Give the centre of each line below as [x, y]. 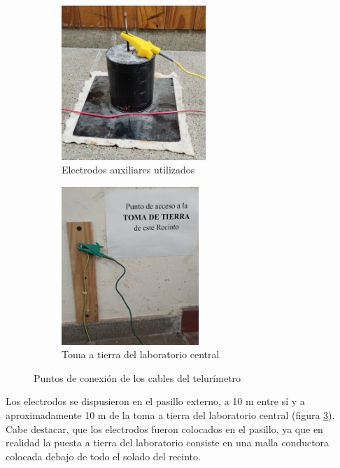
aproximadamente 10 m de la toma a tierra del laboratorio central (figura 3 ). [170, 414]
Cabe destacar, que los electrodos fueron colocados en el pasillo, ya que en [164, 428]
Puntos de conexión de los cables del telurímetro [137, 377]
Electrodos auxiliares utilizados [128, 170]
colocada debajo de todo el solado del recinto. [103, 456]
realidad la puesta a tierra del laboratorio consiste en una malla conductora [168, 442]
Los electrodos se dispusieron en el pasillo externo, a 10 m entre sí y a [155, 401]
